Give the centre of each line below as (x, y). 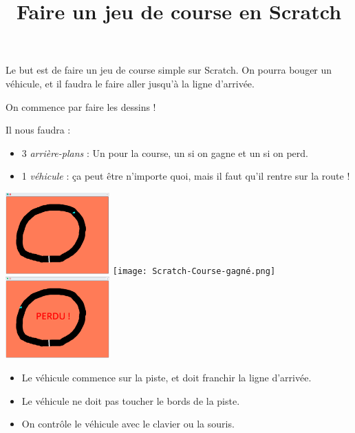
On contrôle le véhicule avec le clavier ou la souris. (128, 424)
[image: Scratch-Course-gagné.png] (194, 271)
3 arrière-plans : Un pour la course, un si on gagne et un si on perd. (165, 152)
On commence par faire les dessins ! (81, 106)
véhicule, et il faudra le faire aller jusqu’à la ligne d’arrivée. (130, 83)
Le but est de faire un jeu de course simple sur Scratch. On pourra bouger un (169, 70)
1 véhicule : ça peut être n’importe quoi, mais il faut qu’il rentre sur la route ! (186, 176)
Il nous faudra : (38, 130)
